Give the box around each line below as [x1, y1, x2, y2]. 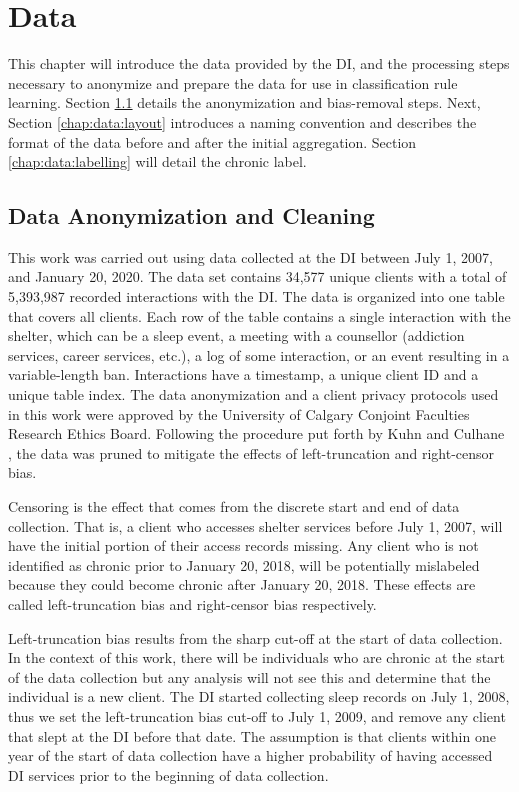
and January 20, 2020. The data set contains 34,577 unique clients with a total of [8, 266, 507, 287]
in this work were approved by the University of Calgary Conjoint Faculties [8, 403, 470, 424]
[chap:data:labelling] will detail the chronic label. [8, 151, 307, 172]
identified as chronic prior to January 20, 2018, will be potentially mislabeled [8, 554, 480, 575]
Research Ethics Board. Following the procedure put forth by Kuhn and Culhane [8, 423, 505, 444]
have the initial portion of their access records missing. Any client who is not [8, 535, 479, 556]
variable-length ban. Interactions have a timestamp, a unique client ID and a [8, 364, 479, 385]
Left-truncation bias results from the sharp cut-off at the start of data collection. [8, 627, 503, 648]
